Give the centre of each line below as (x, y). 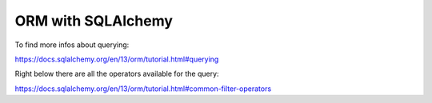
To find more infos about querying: (72, 45)
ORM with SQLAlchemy (94, 21)
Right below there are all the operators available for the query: (117, 74)
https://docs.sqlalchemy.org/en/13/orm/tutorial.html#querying (117, 59)
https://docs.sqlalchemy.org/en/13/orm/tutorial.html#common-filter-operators (143, 89)
